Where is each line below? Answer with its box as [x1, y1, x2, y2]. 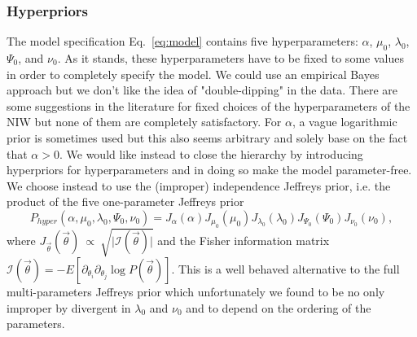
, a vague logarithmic [292, 113, 397, 130]
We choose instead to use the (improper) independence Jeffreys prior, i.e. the [7, 177, 391, 194]
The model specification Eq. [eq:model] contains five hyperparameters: [7, 33, 358, 50]
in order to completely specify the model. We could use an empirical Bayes [7, 65, 380, 82]
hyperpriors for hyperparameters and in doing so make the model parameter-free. [7, 161, 412, 178]
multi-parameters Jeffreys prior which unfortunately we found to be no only [7, 282, 385, 300]
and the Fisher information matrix [157, 232, 330, 249]
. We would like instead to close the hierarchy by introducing [59, 145, 363, 162]
